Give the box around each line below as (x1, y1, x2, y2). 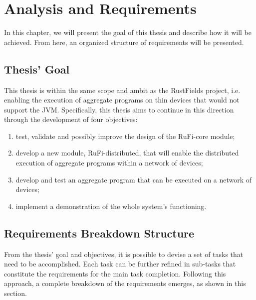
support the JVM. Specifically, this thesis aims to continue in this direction (4, 104, 234, 114)
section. (4, 288, 27, 298)
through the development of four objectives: (4, 114, 138, 124)
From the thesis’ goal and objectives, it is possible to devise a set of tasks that (4, 248, 244, 259)
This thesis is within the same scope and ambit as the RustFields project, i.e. (4, 84, 241, 95)
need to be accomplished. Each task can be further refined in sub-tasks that (4, 258, 236, 269)
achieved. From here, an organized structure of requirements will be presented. (4, 36, 244, 47)
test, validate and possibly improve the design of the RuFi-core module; (15, 130, 235, 141)
